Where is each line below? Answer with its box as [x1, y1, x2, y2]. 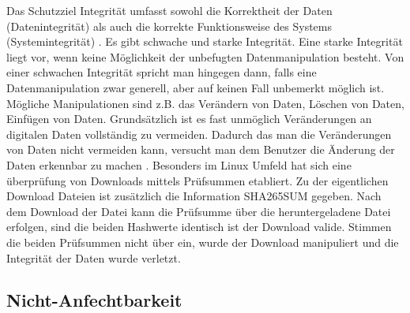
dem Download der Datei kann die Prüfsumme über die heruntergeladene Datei [6, 203, 391, 219]
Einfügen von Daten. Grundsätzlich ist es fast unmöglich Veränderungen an [6, 110, 372, 127]
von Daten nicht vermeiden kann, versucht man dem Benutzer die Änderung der [6, 141, 395, 158]
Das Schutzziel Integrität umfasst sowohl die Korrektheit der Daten [6, 2, 333, 18]
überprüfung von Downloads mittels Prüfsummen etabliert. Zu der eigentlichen [6, 172, 389, 188]
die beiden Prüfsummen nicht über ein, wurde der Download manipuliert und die [6, 233, 399, 250]
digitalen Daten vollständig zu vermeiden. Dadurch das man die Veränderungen [6, 125, 392, 142]
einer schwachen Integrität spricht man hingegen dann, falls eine [6, 64, 317, 80]
